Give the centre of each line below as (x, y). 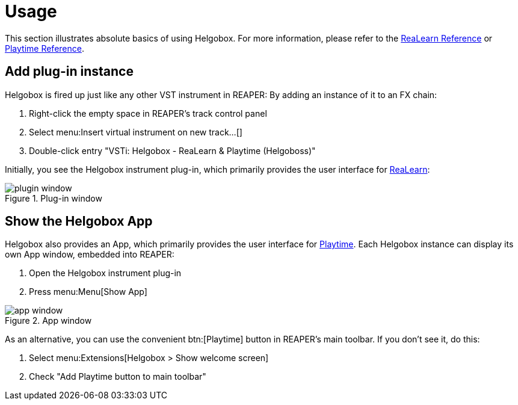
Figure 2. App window (48, 321)
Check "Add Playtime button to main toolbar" (118, 377)
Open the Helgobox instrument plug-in (105, 273)
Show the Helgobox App (79, 221)
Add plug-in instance (69, 72)
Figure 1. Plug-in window (54, 198)
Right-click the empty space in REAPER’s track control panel (148, 113)
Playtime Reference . (45, 48)
